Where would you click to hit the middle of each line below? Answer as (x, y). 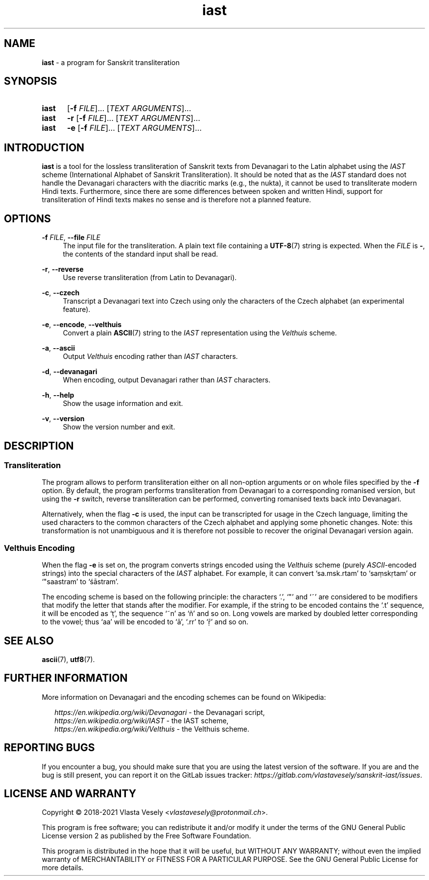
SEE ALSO (29, 641)
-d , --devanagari (70, 372)
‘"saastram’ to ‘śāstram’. (80, 582)
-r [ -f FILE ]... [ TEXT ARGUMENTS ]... (133, 118)
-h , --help (58, 395)
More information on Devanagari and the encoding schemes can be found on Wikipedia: (184, 697)
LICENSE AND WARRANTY (70, 794)
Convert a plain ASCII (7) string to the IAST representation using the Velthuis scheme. (200, 333)
